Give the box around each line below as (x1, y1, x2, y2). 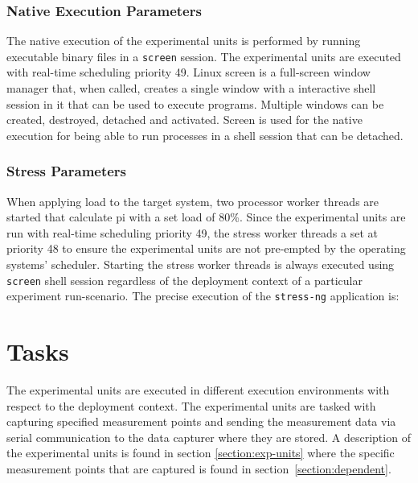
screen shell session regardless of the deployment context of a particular (6, 271, 363, 288)
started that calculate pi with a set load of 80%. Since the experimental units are (6, 208, 406, 225)
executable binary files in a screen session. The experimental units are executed (6, 47, 401, 64)
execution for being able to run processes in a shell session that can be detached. (6, 126, 404, 143)
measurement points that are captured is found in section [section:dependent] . (6, 460, 391, 477)
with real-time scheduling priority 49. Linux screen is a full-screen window (6, 64, 371, 80)
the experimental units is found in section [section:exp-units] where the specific (6, 444, 395, 461)
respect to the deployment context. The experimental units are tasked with (6, 397, 376, 414)
